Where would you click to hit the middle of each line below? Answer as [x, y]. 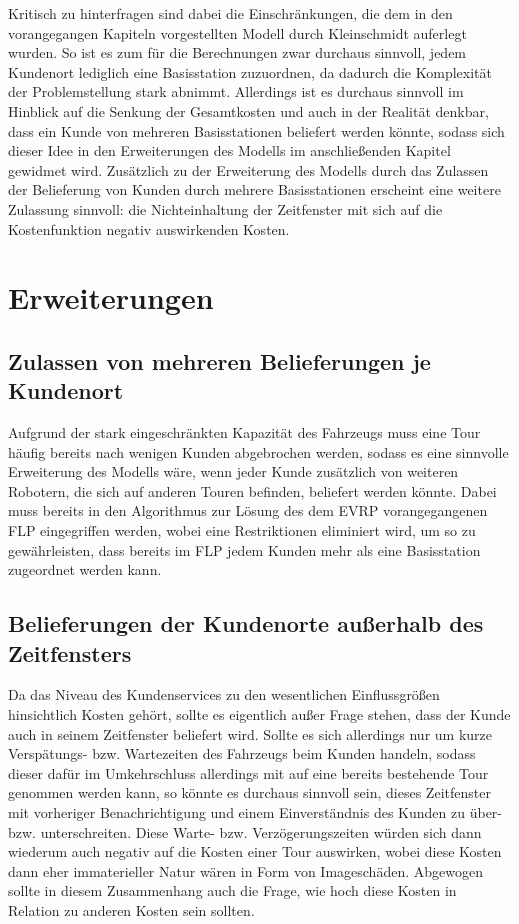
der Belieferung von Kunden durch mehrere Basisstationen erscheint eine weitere [254, 189]
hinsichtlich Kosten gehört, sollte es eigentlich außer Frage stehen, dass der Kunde [259, 714]
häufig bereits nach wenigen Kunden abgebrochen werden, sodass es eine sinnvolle [258, 451]
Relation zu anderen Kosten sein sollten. [131, 909]
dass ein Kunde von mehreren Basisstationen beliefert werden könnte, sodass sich [256, 130]
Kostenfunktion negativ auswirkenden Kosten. [149, 228]
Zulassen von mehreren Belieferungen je [219, 360]
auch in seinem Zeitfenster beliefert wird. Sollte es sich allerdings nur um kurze [250, 733]
